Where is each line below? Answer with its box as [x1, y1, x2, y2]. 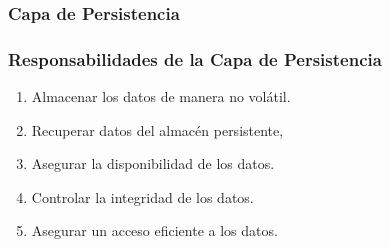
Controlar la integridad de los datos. [31, 186, 254, 207]
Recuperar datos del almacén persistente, [31, 119, 284, 140]
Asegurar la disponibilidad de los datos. [31, 153, 275, 174]
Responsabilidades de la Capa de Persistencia [8, 46, 382, 71]
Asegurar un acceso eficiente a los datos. [31, 220, 278, 241]
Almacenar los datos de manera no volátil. [31, 86, 291, 107]
